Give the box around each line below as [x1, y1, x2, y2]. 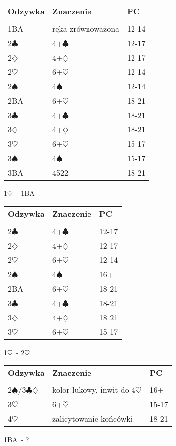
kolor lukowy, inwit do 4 [52, 384, 135, 396]
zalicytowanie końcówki [52, 413, 133, 425]
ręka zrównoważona [52, 23, 120, 34]
